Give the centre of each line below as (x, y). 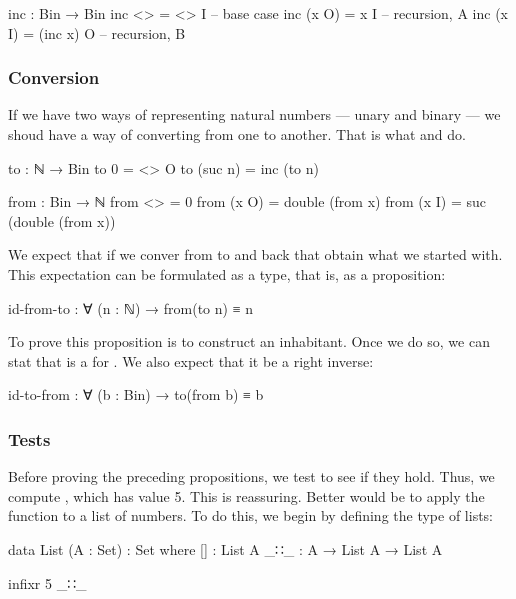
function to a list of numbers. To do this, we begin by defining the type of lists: (251, 515)
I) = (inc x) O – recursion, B (97, 32)
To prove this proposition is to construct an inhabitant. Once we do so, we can (249, 341)
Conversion (54, 77)
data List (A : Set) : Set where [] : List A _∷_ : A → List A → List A (225, 548)
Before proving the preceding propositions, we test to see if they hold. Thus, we (251, 476)
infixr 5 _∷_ (47, 582)
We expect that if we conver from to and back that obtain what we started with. (255, 254)
